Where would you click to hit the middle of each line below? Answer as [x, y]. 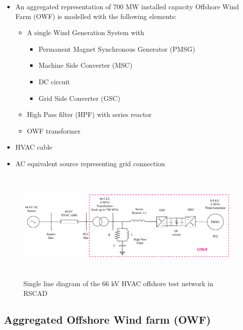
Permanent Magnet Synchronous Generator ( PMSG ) [117, 49]
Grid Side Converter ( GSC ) [79, 98]
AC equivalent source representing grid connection [90, 163]
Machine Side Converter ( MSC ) [86, 65]
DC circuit [54, 81]
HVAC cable [34, 147]
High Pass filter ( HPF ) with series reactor [89, 114]
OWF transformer [54, 130]
